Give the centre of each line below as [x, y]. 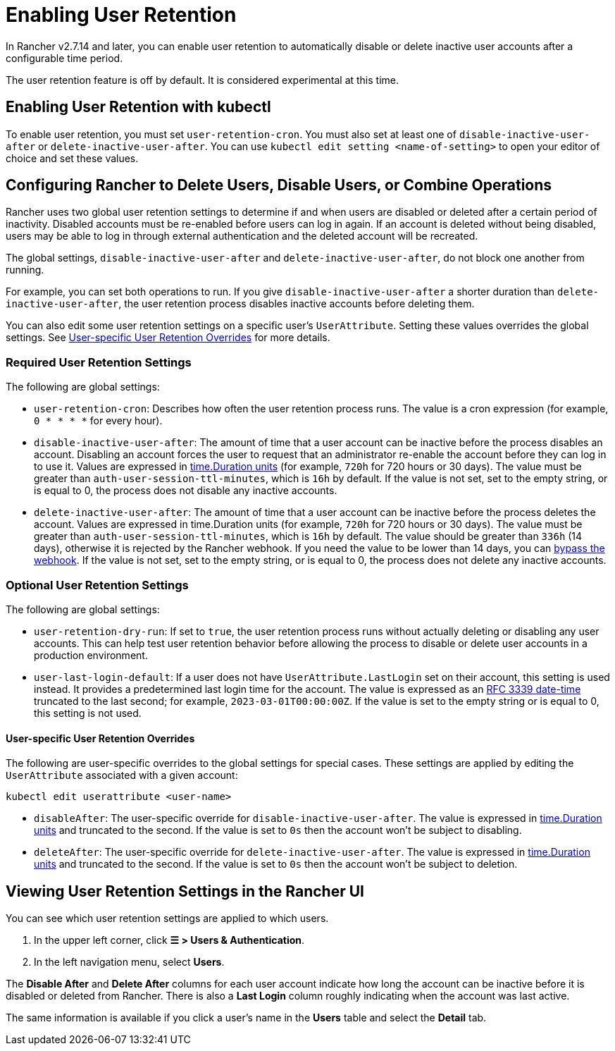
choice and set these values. [72, 158]
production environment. [91, 655]
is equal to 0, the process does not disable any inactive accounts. [186, 491]
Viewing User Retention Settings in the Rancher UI [185, 891]
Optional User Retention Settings [97, 585]
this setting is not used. [88, 713]
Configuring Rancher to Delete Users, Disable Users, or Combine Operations [279, 185]
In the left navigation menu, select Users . [129, 962]
